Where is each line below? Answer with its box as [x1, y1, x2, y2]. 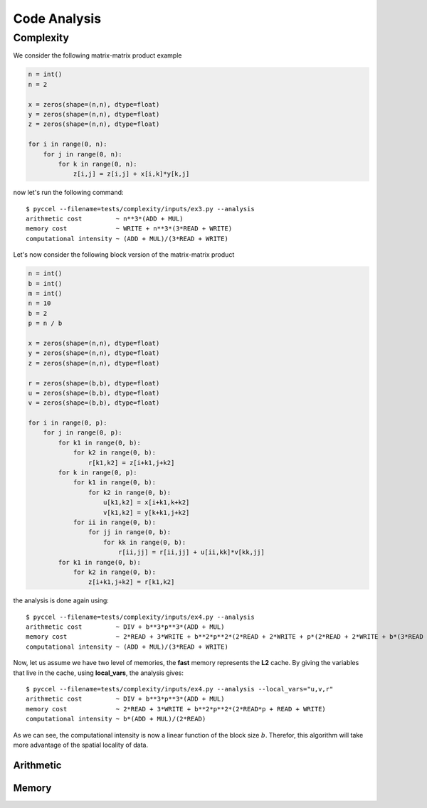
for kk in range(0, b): [103, 538, 186, 546]
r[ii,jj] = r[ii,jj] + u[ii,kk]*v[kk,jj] [117, 548, 265, 556]
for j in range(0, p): [43, 429, 122, 437]
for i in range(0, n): [28, 140, 107, 149]
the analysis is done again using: [13, 596, 110, 605]
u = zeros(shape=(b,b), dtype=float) [28, 388, 160, 397]
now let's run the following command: [13, 188, 124, 197]
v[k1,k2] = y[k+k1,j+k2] [103, 509, 190, 516]
